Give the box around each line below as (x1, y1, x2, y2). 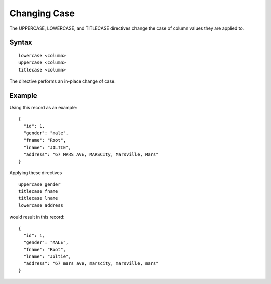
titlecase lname (18, 195, 58, 201)
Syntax (9, 38, 32, 47)
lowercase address (18, 202, 64, 208)
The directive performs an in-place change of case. (9, 78, 116, 84)
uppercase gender (18, 181, 61, 187)
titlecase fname (18, 188, 58, 194)
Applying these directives (9, 170, 62, 176)
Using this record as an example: (9, 105, 77, 111)
